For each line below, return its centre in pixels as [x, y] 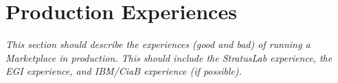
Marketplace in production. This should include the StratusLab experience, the [169, 57]
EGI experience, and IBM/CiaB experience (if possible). [124, 71]
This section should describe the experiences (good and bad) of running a [158, 44]
